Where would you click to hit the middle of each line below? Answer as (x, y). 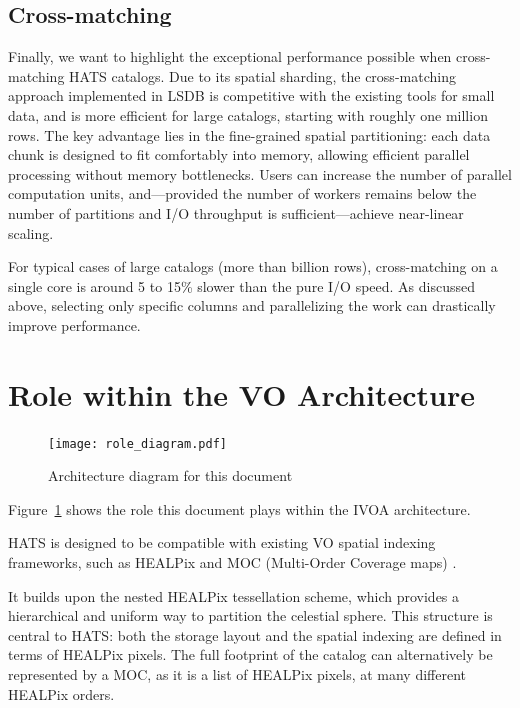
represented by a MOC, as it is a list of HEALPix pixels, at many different (237, 674)
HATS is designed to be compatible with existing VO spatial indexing (222, 542)
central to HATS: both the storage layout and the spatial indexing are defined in (255, 634)
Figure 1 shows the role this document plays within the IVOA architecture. (239, 508)
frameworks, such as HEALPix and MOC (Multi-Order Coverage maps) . (232, 562)
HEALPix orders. (61, 693)
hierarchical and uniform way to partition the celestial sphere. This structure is (250, 615)
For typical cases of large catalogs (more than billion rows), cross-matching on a (253, 266)
